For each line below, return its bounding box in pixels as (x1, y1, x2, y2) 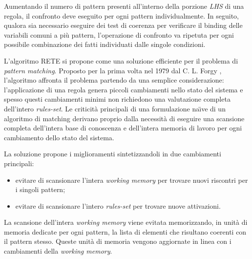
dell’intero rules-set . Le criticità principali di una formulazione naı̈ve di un (4, 103, 226, 113)
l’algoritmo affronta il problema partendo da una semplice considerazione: (4, 75, 224, 85)
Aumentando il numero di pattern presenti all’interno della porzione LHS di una (4, 1, 244, 11)
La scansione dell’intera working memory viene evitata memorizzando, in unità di (4, 217, 248, 227)
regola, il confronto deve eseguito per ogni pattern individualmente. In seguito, (4, 10, 239, 21)
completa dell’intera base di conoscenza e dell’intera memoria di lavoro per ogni (4, 123, 242, 133)
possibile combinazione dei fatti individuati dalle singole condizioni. (4, 39, 206, 49)
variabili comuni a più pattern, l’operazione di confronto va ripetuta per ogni (4, 29, 234, 40)
